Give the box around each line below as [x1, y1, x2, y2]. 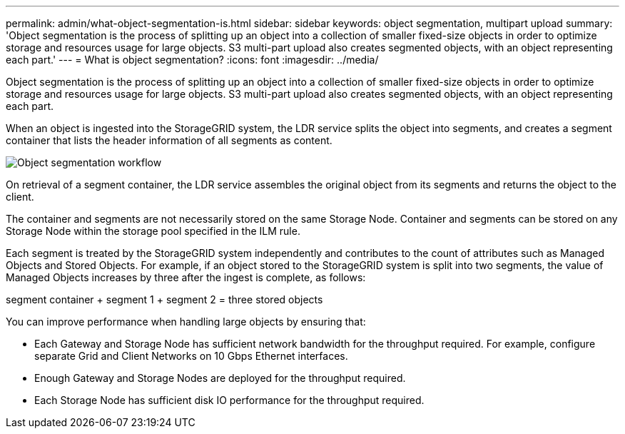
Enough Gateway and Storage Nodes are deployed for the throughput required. [34, 372, 406, 384]
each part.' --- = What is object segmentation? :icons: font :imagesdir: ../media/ [6, 54, 379, 66]
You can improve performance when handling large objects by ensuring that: [6, 316, 366, 328]
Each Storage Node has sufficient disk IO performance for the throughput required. [34, 394, 425, 406]
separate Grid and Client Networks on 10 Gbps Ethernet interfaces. [34, 350, 348, 362]
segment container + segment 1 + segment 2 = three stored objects [6, 293, 323, 306]
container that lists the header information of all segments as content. [6, 134, 332, 146]
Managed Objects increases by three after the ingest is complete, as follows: [6, 271, 366, 283]
